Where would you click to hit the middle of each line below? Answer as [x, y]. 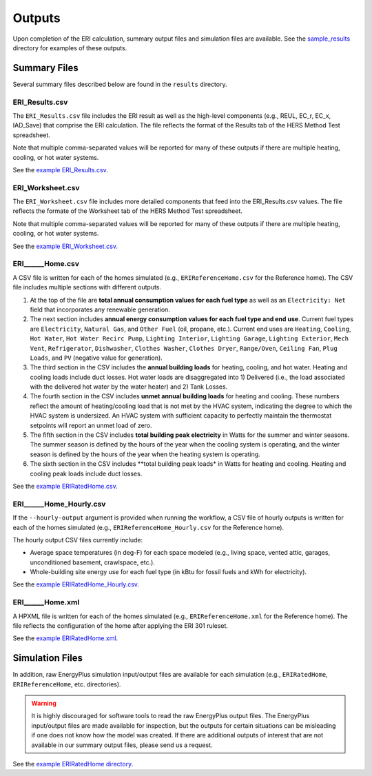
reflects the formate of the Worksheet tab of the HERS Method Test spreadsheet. [127, 211]
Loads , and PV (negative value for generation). [96, 358]
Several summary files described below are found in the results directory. [120, 84]
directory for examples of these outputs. [70, 48]
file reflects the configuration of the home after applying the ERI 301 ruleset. [121, 626]
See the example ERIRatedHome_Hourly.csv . [76, 584]
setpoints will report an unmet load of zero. [91, 425]
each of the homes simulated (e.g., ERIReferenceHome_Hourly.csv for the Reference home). [148, 527]
